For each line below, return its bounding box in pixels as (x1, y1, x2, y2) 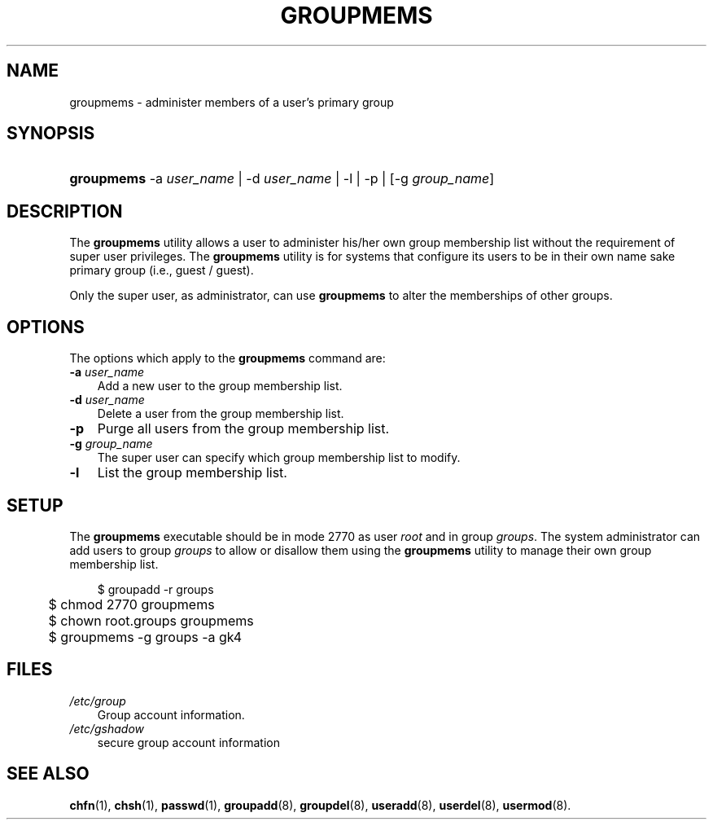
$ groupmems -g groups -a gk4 (48, 628, 243, 645)
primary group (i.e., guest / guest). (69, 263, 254, 278)
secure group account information (97, 735, 280, 749)
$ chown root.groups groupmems (48, 612, 254, 629)
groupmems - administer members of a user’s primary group (69, 94, 394, 109)
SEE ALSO (7, 763, 90, 784)
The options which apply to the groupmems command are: (69, 351, 386, 366)
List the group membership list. (97, 464, 287, 481)
